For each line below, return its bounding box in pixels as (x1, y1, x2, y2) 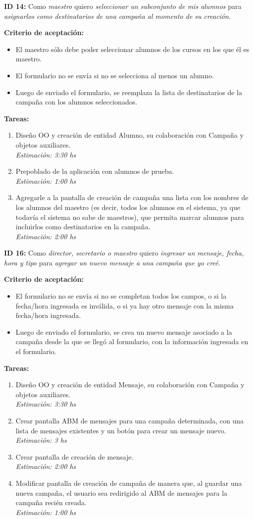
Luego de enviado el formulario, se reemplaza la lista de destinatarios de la (15, 87, 242, 97)
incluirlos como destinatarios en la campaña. (15, 221, 151, 232)
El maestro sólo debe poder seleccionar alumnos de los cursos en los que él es (15, 44, 250, 54)
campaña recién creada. (15, 497, 87, 508)
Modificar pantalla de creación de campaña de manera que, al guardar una (15, 477, 242, 488)
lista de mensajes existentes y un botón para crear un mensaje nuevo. (15, 425, 226, 435)
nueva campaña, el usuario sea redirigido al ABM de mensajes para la (15, 487, 228, 498)
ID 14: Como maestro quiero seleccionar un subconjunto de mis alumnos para (4, 1, 242, 11)
